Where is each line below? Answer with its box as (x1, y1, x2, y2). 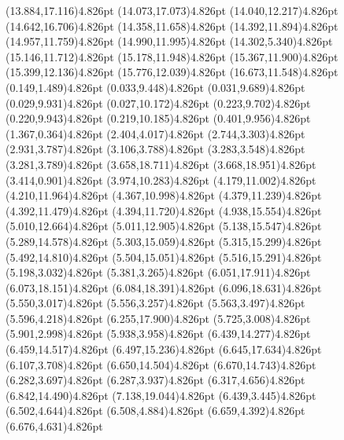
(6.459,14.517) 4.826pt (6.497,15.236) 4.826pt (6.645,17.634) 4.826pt (6, 341, 322, 357)
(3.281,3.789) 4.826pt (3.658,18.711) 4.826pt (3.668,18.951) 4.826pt (6, 156, 316, 172)
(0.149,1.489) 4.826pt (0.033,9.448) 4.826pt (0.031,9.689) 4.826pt (6, 79, 305, 95)
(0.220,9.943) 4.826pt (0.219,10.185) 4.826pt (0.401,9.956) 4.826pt (6, 110, 311, 126)
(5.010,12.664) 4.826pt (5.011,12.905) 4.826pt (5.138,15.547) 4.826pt (6, 218, 322, 234)
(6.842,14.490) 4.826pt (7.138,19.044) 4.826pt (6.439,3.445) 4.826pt (6, 387, 316, 403)
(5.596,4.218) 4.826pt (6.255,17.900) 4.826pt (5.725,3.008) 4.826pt (6, 310, 311, 326)
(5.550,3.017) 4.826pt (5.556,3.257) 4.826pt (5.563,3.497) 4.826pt (6, 295, 305, 311)
